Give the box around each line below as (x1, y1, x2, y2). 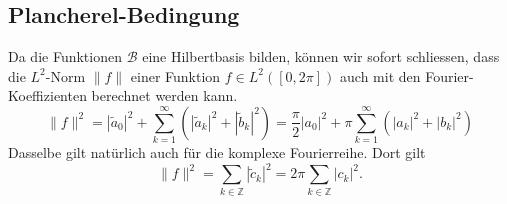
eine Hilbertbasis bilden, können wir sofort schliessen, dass (142, 46, 500, 67)
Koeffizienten (8, 85, 87, 106)
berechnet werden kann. (91, 85, 238, 106)
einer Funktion (130, 65, 221, 86)
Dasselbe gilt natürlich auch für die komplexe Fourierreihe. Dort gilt (8, 142, 426, 163)
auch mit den (340, 65, 421, 86)
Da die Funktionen (8, 46, 122, 67)
